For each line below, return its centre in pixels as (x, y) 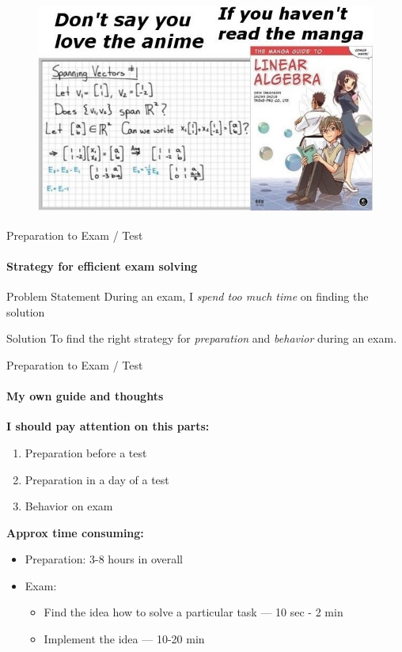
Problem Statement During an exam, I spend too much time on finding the (188, 296)
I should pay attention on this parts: (108, 426)
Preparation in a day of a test (97, 479)
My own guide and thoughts (85, 396)
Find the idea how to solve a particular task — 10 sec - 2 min (193, 612)
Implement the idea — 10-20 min (124, 639)
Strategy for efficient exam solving (102, 265)
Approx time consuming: (75, 532)
